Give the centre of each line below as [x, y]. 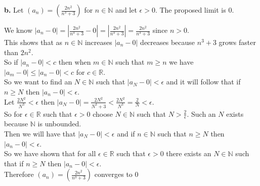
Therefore [19, 174]
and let [126, 10]
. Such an [201, 113]
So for [13, 113]
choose [103, 113]
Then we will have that [40, 133]
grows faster [237, 42]
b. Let [14, 10]
